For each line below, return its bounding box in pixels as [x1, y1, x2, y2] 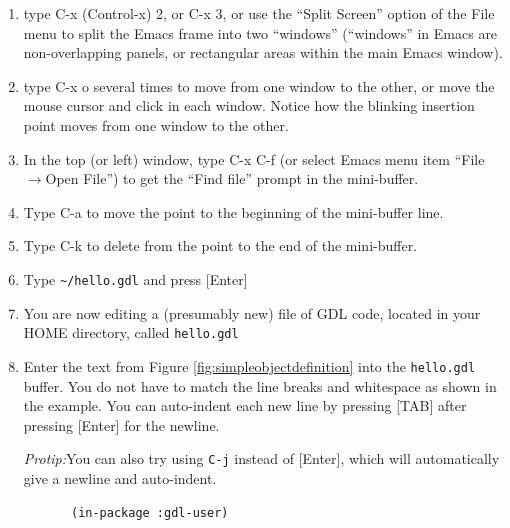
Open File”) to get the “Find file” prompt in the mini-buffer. [45, 168, 419, 189]
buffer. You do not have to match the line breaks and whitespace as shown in [23, 375, 497, 396]
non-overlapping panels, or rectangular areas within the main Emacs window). [23, 42, 503, 63]
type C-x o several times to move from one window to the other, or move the [23, 75, 495, 96]
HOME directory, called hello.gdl [23, 322, 239, 343]
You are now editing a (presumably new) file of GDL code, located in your [23, 302, 481, 323]
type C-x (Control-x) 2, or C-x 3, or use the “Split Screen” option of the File [23, 3, 495, 23]
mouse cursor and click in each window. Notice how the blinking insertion [23, 95, 475, 116]
